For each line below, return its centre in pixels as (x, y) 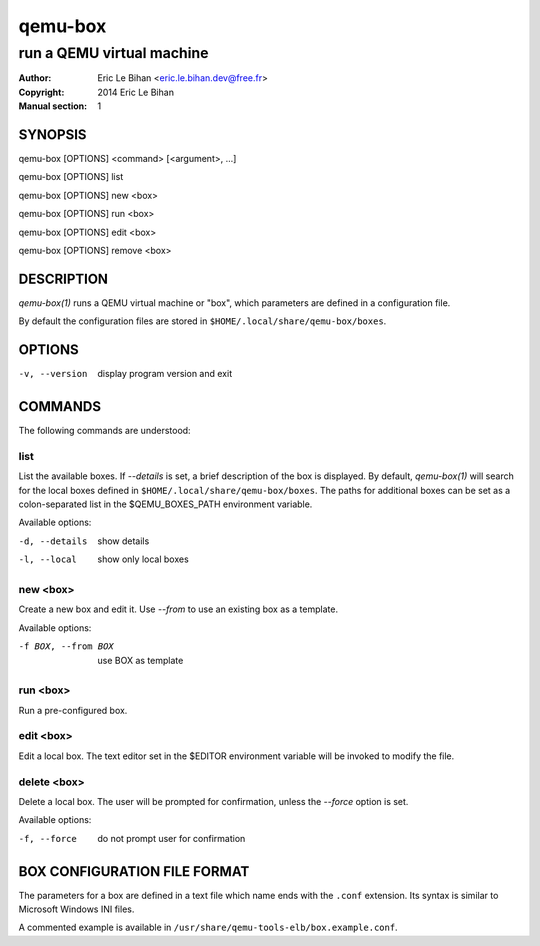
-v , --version (53, 374)
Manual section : (53, 106)
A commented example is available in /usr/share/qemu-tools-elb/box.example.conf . (208, 927)
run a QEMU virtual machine (113, 53)
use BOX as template (140, 660)
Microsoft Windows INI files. (76, 909)
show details (123, 541)
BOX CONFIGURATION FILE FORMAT (134, 871)
